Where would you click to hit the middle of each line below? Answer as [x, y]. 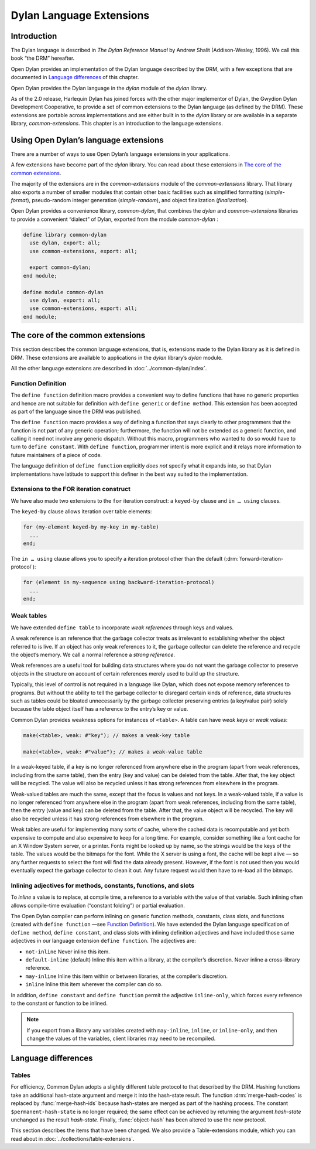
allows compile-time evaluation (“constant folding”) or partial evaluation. [98, 905]
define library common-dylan [65, 235]
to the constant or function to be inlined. [59, 1003]
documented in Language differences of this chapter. [75, 77]
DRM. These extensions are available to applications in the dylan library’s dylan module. [117, 357]
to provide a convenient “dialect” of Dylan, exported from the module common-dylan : [115, 219]
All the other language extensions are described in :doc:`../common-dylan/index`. [109, 368]
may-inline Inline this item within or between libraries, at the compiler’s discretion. [127, 976]
